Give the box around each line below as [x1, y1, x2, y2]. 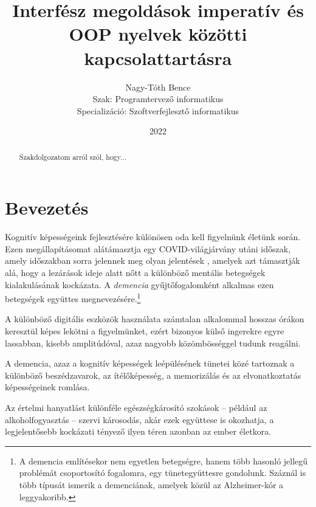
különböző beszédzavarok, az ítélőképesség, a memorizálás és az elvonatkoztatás [5, 368, 301, 381]
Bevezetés [5, 195, 89, 220]
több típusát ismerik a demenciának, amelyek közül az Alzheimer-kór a [19, 478, 284, 491]
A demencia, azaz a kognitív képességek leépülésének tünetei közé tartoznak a [5, 357, 295, 370]
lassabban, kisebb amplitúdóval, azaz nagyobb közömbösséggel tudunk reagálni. [5, 336, 301, 349]
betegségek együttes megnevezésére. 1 [5, 291, 141, 305]
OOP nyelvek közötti [69, 21, 247, 46]
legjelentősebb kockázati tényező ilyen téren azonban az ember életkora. [5, 425, 272, 438]
